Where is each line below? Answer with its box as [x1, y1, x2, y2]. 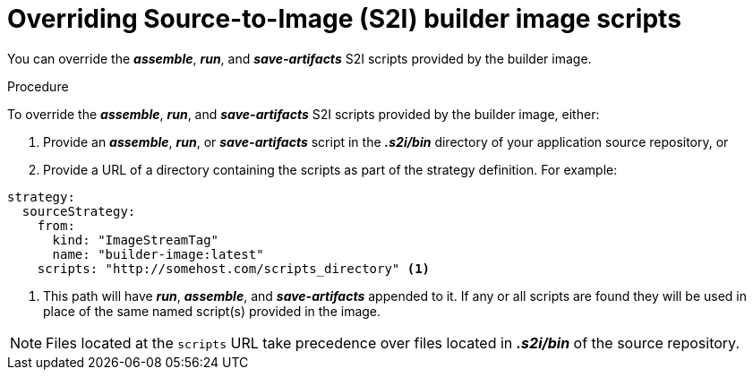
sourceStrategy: [21, 203, 136, 218]
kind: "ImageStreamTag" [52, 232, 219, 247]
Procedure [7, 78, 69, 94]
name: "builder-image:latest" [52, 246, 264, 261]
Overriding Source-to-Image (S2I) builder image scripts [7, 4, 681, 34]
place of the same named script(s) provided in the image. [43, 303, 381, 319]
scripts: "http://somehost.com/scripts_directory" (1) [37, 261, 431, 276]
